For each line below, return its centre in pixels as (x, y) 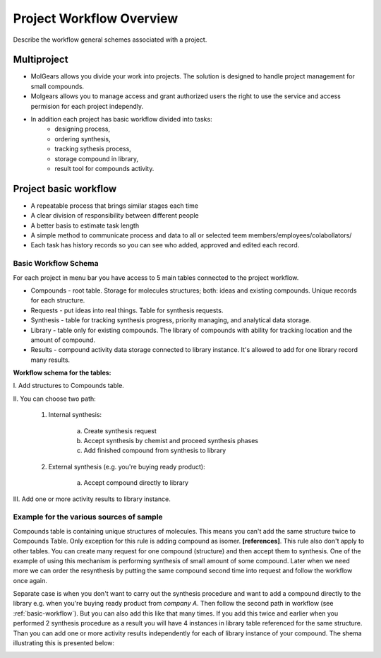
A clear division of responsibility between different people (115, 216)
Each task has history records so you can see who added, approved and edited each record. (165, 245)
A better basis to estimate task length (85, 225)
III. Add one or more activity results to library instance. (92, 499)
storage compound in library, (97, 158)
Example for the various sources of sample (88, 517)
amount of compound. (63, 340)
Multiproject (41, 60)
